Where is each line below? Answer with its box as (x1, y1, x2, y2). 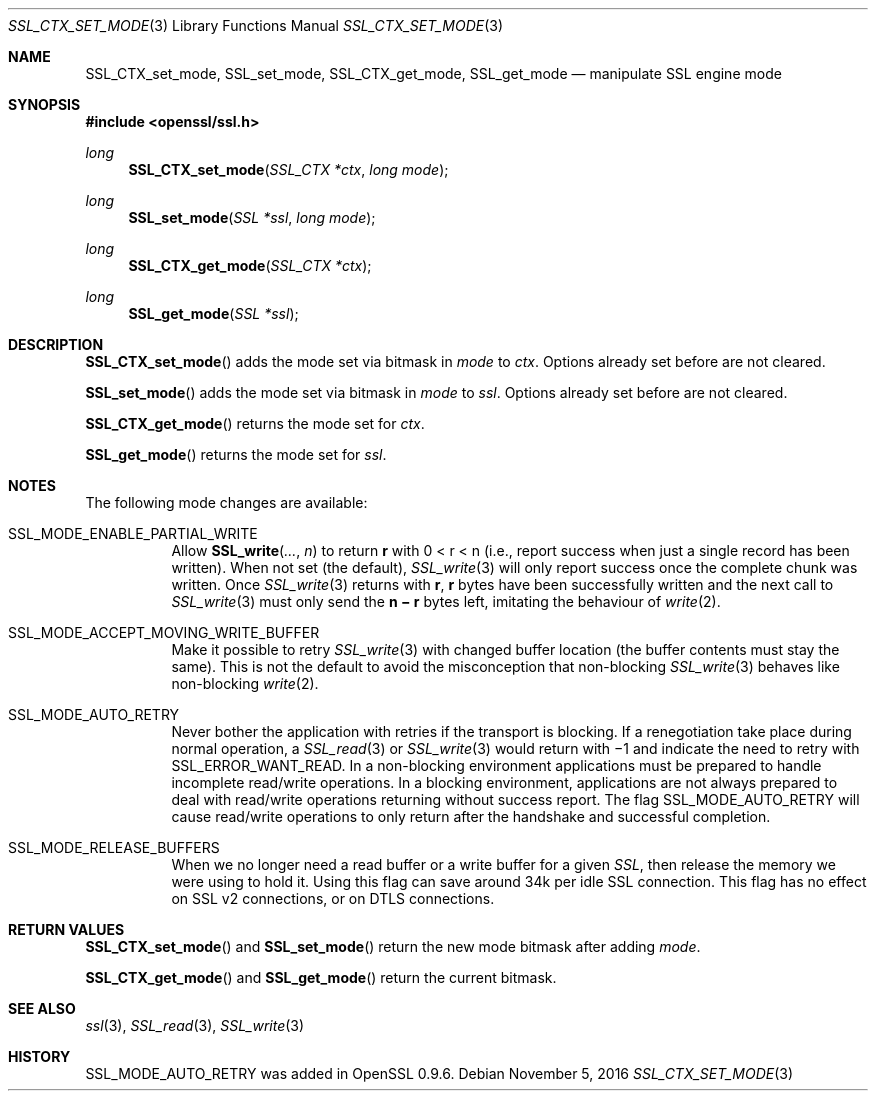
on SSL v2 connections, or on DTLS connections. (171, 890, 495, 907)
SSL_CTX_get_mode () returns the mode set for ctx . (85, 415, 425, 432)
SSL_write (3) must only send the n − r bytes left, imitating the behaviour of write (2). (171, 593, 721, 610)
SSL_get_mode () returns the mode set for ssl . (85, 446, 387, 463)
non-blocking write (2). (171, 675, 319, 692)
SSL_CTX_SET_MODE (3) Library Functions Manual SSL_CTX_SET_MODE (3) (8, 17, 504, 34)
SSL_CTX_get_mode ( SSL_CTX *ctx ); (128, 257, 372, 274)
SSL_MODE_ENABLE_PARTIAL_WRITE (8, 525, 258, 542)
